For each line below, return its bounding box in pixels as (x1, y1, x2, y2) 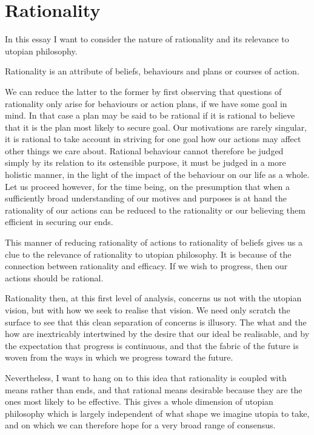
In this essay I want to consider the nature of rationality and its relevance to (5, 33, 289, 45)
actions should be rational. (5, 271, 104, 284)
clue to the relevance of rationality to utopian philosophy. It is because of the (5, 247, 292, 260)
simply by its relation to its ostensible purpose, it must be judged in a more (5, 156, 286, 169)
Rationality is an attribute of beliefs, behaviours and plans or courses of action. (5, 65, 299, 77)
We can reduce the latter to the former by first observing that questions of (5, 85, 282, 97)
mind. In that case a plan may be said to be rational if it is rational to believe (5, 109, 295, 122)
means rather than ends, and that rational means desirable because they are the (5, 383, 302, 396)
